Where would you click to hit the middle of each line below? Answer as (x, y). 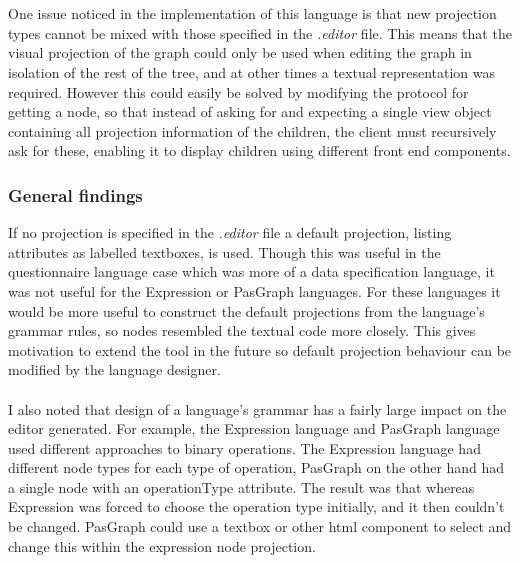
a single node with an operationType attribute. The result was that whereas (241, 486)
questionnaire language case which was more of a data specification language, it (251, 271)
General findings (75, 194)
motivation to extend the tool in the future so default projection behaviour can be (260, 349)
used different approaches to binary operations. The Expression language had (244, 447)
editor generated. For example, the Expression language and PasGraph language (254, 428)
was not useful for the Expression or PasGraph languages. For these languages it (254, 290)
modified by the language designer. (114, 369)
